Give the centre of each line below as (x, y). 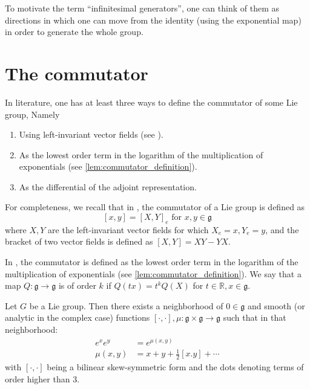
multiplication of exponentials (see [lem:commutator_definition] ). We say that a (153, 273)
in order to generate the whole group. (74, 32)
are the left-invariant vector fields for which (128, 229)
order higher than (38, 378)
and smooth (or (276, 305)
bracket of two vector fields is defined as (79, 241)
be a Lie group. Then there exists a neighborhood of (126, 305)
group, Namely (32, 114)
